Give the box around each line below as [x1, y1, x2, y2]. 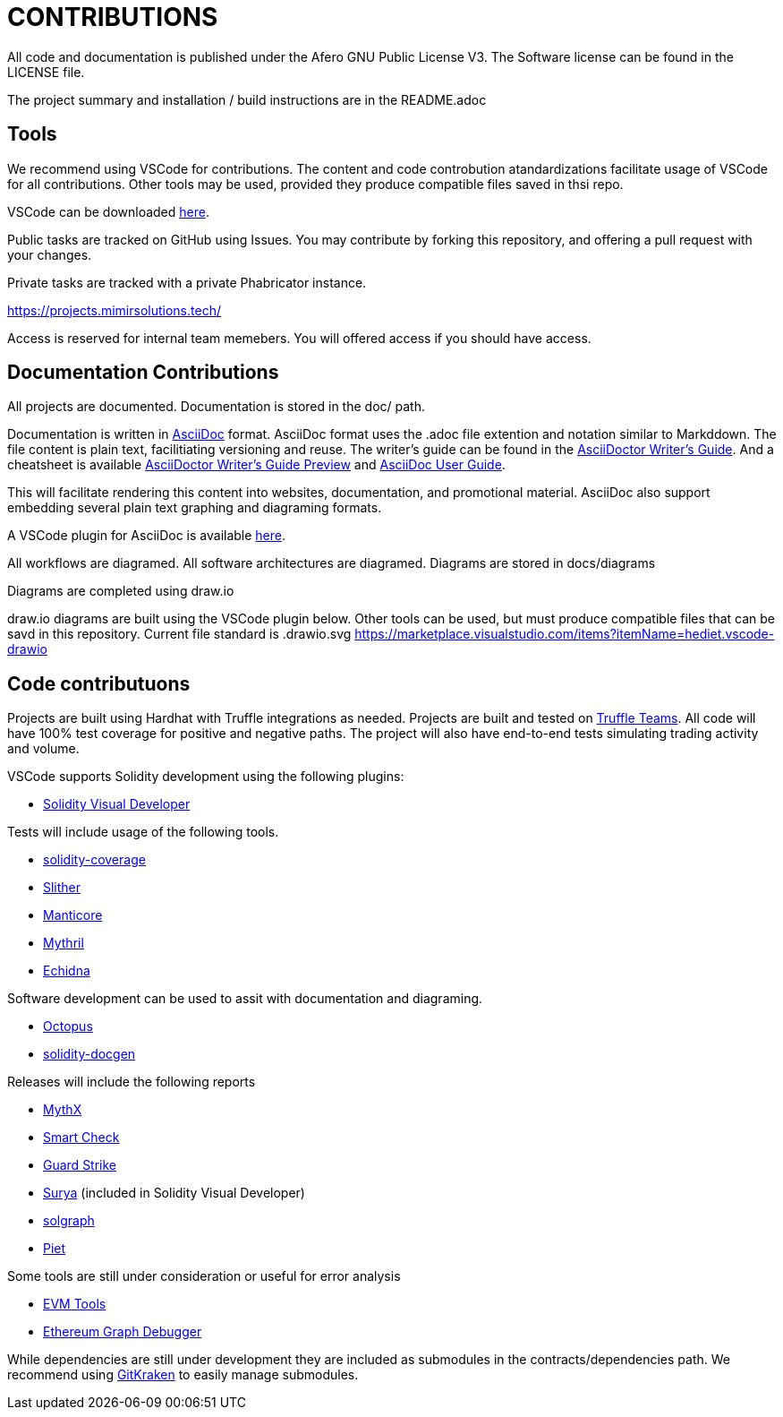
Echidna [43, 963, 90, 979]
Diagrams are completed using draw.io [7, 583, 234, 599]
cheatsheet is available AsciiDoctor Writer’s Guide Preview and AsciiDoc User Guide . [7, 457, 506, 473]
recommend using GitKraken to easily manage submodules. [7, 1367, 359, 1383]
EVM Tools [43, 1296, 106, 1312]
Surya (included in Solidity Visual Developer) [43, 1185, 305, 1201]
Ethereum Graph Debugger [43, 1324, 202, 1340]
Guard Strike [43, 1157, 117, 1173]
